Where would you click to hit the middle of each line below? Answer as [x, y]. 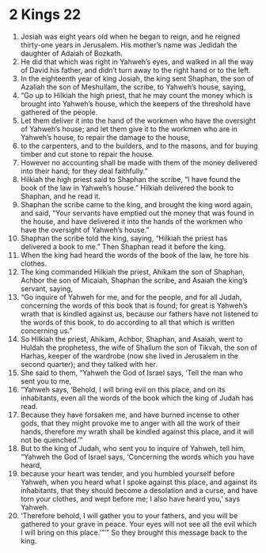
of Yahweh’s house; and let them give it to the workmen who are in [129, 129]
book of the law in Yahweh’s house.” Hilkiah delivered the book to [127, 187]
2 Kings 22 [45, 15]
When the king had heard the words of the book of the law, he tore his [135, 255]
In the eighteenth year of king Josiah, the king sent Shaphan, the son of [137, 78]
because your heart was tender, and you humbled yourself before [127, 473]
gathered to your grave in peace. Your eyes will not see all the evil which [138, 524]
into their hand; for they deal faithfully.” [84, 171]
